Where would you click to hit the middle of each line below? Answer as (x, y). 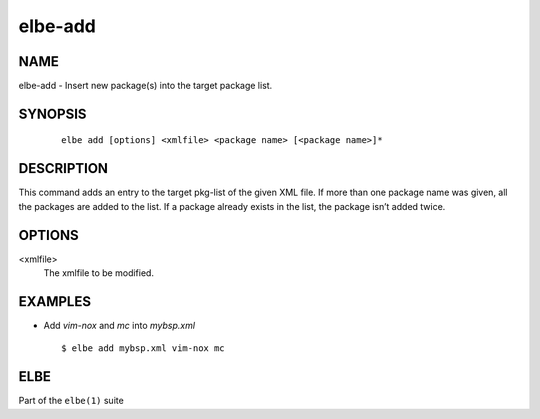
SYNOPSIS (52, 113)
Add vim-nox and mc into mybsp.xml (119, 325)
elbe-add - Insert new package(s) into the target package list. (145, 86)
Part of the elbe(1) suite (71, 401)
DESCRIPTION (63, 168)
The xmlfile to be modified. (99, 273)
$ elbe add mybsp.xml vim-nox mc (143, 348)
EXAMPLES (55, 301)
